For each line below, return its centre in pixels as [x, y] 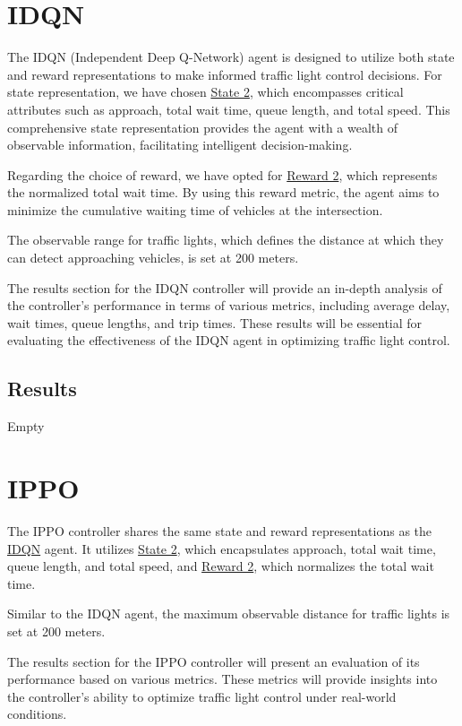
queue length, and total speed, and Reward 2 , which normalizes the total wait [221, 566]
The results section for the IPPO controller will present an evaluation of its [214, 661]
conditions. [37, 714]
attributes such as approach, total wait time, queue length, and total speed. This [229, 109]
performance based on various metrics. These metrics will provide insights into [222, 679]
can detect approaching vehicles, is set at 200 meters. [153, 258]
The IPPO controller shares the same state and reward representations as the [220, 530]
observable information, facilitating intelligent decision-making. [180, 145]
